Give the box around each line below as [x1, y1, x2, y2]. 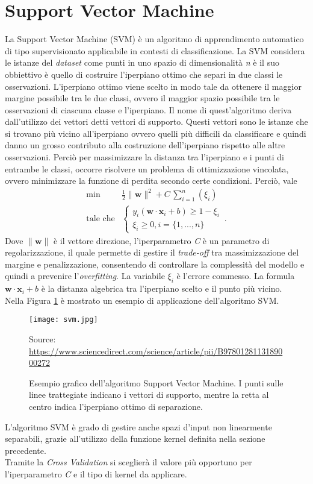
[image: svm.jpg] [29, 315, 98, 324]
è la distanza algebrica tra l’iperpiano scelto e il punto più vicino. [41, 282, 282, 295]
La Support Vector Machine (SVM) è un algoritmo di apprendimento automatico [5, 33, 304, 45]
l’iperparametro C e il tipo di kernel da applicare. [5, 467, 187, 480]
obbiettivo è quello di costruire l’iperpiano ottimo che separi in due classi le [5, 68, 283, 80]
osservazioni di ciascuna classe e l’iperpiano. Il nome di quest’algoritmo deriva [5, 103, 292, 116]
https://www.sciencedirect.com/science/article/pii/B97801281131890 [29, 344, 283, 357]
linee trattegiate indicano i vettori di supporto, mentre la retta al [29, 388, 269, 401]
